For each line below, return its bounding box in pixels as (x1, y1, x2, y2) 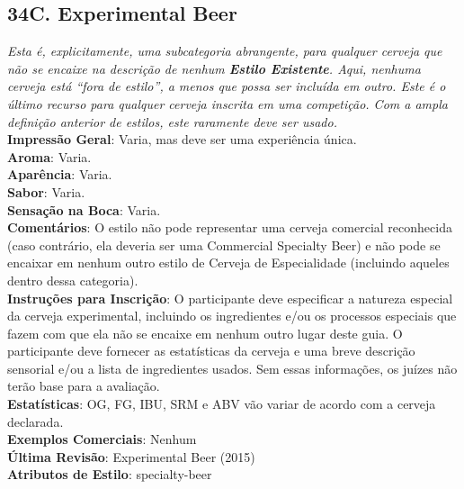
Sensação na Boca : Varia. (7, 200, 161, 219)
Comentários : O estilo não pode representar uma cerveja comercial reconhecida (7, 218, 452, 237)
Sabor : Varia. (7, 182, 85, 201)
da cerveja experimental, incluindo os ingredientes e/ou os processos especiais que (7, 306, 457, 325)
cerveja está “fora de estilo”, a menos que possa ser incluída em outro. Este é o (7, 77, 446, 95)
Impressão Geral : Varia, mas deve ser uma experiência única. (7, 130, 357, 149)
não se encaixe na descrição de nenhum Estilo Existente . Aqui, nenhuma (7, 59, 421, 77)
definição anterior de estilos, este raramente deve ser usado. (7, 112, 337, 131)
